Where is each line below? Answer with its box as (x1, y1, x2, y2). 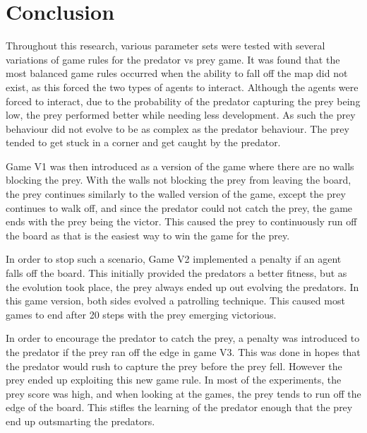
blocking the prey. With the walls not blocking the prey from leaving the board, (6, 172, 351, 187)
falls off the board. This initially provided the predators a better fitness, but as (6, 266, 347, 280)
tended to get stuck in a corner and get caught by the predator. (6, 135, 281, 150)
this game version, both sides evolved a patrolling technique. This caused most (6, 293, 345, 308)
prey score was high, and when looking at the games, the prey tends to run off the (6, 386, 361, 401)
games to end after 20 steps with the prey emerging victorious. (6, 307, 277, 321)
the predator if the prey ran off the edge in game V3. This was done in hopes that (6, 345, 361, 359)
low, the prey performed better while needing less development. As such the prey (6, 107, 356, 122)
